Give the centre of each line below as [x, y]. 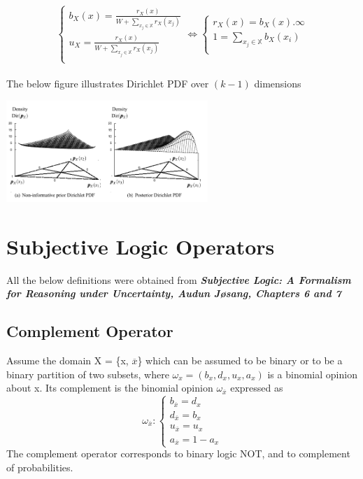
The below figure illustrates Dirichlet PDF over [108, 84]
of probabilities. [40, 467]
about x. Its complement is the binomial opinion [110, 388]
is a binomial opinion [312, 374]
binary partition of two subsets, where [88, 374]
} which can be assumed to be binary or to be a [240, 360]
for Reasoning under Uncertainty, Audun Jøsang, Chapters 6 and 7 [174, 293]
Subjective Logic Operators [141, 246]
